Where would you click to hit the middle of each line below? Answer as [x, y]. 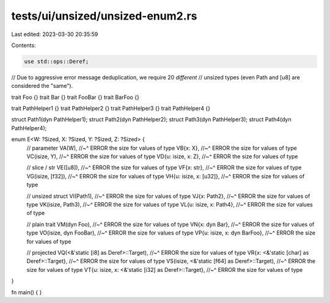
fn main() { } [27, 292]
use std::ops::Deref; [57, 61]
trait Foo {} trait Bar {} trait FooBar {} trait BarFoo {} [75, 97]
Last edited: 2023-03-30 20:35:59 [55, 34]
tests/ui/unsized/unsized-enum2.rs [104, 16]
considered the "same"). [42, 86]
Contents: [24, 45]
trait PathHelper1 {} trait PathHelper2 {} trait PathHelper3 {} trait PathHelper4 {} [111, 108]
